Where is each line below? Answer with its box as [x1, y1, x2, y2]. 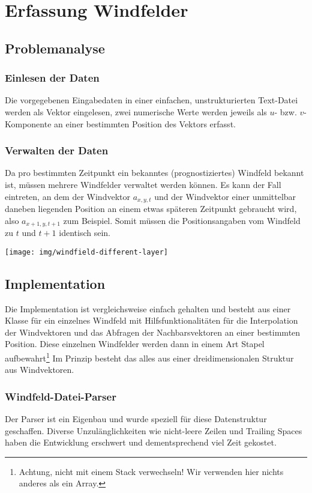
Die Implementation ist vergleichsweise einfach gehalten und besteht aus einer [5, 302, 291, 315]
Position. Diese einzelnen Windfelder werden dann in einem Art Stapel [5, 337, 265, 350]
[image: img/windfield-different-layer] [5, 247, 169, 256]
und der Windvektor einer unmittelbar [154, 190, 296, 202]
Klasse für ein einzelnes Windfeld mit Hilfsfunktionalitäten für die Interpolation [5, 314, 298, 327]
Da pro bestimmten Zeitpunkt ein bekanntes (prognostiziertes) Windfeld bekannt [5, 166, 304, 179]
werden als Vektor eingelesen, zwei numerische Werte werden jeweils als [5, 105, 267, 118]
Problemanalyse [5, 38, 105, 57]
